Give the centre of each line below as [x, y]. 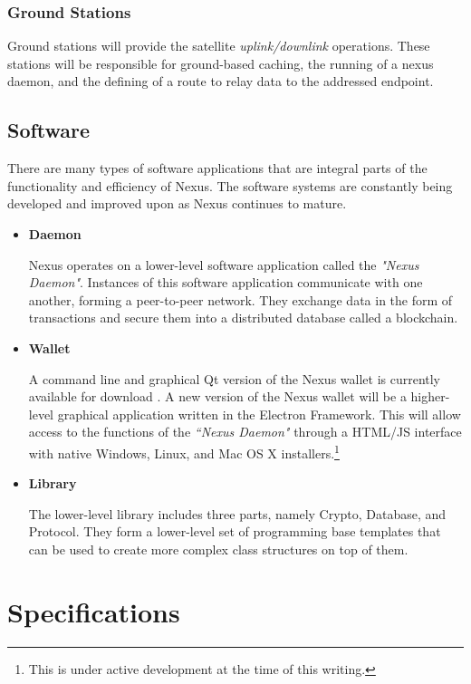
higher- [430, 396]
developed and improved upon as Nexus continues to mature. [177, 203]
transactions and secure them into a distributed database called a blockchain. [243, 318]
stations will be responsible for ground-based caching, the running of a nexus [221, 63]
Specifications [94, 611]
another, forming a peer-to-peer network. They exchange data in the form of [240, 299]
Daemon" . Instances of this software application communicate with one [226, 282]
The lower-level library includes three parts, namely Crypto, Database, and [237, 513]
